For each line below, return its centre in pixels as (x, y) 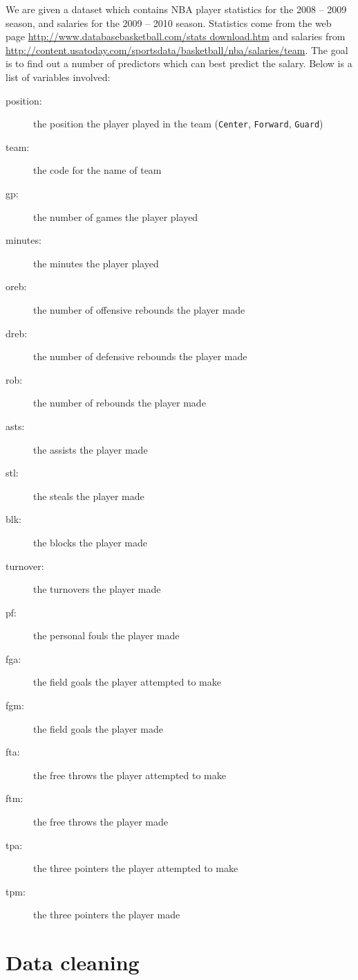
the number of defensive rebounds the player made (140, 356)
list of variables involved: (58, 77)
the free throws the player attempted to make (130, 775)
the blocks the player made (90, 542)
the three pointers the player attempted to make (136, 868)
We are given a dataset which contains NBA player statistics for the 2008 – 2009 (176, 9)
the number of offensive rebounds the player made (139, 309)
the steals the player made (89, 496)
